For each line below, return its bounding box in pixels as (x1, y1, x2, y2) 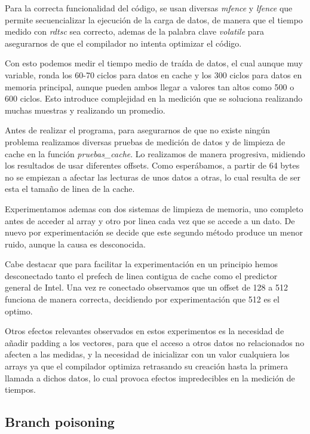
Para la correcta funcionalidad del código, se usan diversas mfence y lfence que (5, 2, 293, 14)
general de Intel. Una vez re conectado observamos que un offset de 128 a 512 (5, 281, 288, 294)
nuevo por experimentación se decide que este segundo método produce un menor (5, 226, 303, 239)
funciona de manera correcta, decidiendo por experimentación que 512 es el (5, 293, 280, 305)
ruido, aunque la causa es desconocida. (5, 237, 146, 250)
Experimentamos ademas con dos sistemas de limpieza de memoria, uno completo (5, 202, 303, 215)
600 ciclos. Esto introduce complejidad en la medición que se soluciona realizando (5, 92, 303, 105)
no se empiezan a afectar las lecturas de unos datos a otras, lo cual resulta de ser (5, 170, 301, 183)
